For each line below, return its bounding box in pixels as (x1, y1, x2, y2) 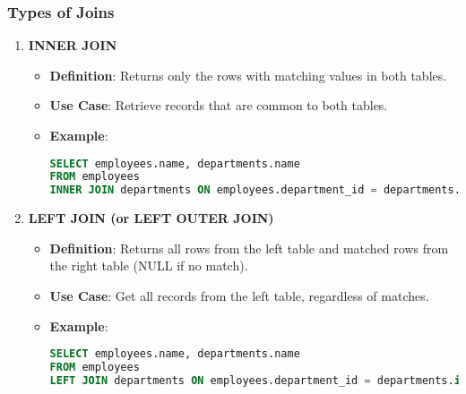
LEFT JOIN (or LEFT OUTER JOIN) (28, 209, 274, 227)
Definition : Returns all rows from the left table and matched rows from (49, 238, 449, 257)
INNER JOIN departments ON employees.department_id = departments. (49, 184, 461, 197)
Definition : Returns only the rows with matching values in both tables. (49, 65, 447, 84)
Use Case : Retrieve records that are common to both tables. (49, 96, 388, 115)
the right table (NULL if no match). (49, 256, 248, 275)
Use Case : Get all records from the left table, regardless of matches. (49, 287, 429, 304)
